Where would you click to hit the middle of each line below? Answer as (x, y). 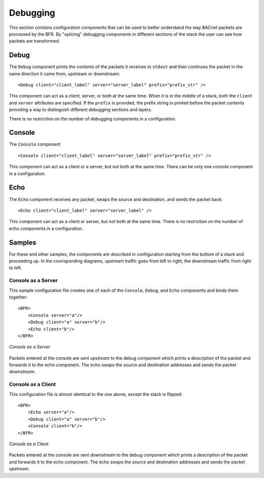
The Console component (35, 144)
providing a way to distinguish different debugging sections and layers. (80, 110)
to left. (15, 268)
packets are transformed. (34, 41)
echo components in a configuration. (46, 228)
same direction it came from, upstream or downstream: (65, 74)
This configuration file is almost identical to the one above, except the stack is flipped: (96, 394)
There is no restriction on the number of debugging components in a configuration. (93, 119)
